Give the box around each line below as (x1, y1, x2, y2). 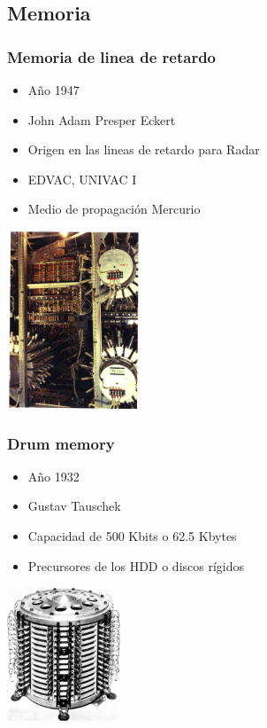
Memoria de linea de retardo (7, 45, 216, 67)
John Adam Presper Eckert (27, 110, 176, 129)
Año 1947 (27, 81, 80, 98)
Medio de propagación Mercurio (27, 200, 201, 218)
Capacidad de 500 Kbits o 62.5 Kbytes (27, 526, 237, 544)
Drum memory (7, 432, 115, 454)
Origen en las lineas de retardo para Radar (27, 140, 260, 159)
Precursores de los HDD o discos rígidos (27, 556, 245, 575)
